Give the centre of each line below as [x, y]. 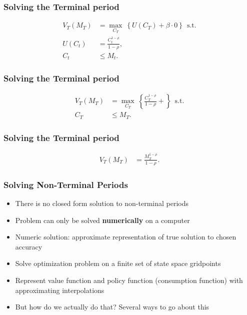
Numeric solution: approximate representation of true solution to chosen [126, 237]
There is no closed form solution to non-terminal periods [102, 203]
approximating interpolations [60, 290]
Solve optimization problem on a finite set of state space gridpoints [118, 263]
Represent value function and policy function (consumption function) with [129, 280]
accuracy [29, 246]
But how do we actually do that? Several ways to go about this [112, 307]
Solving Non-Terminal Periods [66, 184]
